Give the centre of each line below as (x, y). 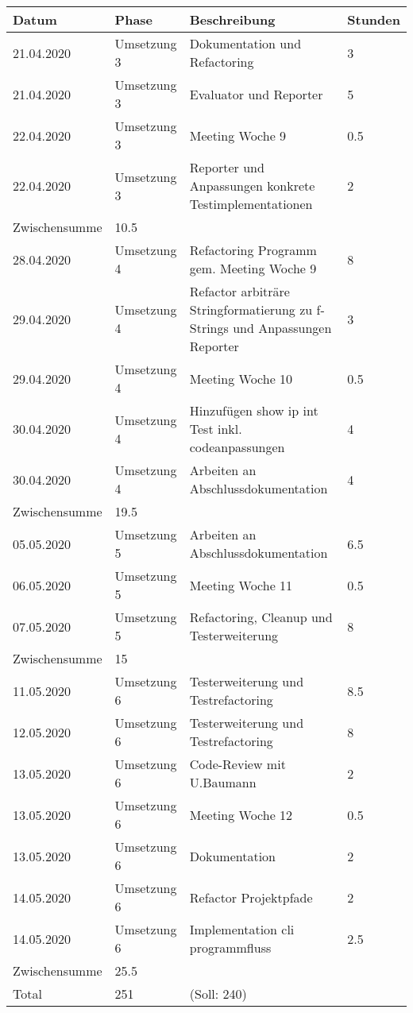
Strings (209, 328)
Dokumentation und (245, 43)
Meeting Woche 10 (241, 378)
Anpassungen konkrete (252, 186)
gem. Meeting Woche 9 (253, 268)
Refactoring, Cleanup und (261, 617)
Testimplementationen (251, 204)
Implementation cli (242, 929)
